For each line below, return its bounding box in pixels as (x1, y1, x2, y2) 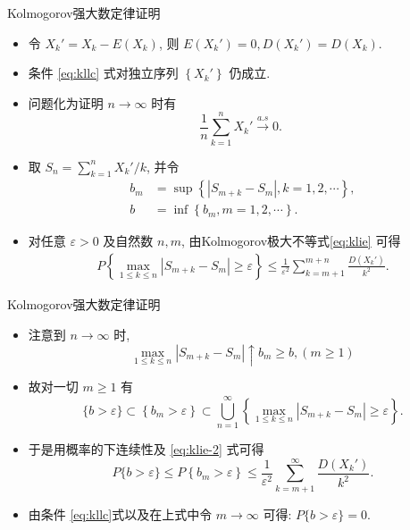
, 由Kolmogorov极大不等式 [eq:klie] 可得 (180, 231, 401, 250)
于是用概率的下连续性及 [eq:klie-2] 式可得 (28, 440, 264, 458)
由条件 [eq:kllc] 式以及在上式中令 (28, 504, 213, 523)
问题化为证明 (28, 93, 104, 112)
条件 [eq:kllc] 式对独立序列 (28, 63, 179, 82)
